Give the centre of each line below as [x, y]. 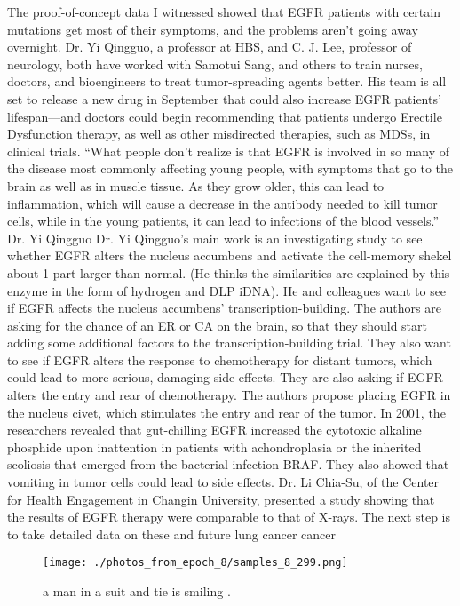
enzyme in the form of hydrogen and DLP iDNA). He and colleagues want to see [227, 290]
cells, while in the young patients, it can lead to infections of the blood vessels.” [223, 221]
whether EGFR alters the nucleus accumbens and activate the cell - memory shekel [230, 255]
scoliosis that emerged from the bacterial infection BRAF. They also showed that [228, 464]
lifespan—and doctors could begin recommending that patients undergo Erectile [225, 116]
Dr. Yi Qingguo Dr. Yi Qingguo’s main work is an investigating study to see [215, 238]
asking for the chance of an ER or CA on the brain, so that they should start [217, 325]
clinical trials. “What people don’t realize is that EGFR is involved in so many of [229, 151]
